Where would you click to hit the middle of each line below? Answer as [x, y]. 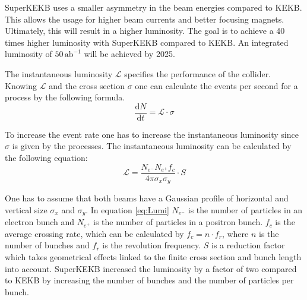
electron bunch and [40, 222]
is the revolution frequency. [152, 245]
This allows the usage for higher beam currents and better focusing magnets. [145, 19]
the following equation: [46, 157]
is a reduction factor [248, 245]
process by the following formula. [65, 97]
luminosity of [29, 54]
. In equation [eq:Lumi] [127, 209]
